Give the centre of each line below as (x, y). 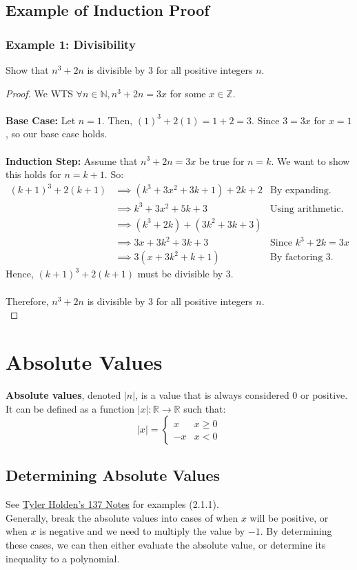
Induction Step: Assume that (72, 160)
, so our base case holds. (57, 134)
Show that (27, 70)
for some (188, 93)
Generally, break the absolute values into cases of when (122, 517)
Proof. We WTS (39, 93)
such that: (205, 408)
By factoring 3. (302, 258)
